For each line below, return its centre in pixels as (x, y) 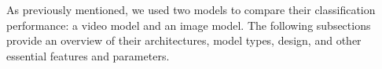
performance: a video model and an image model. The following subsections (189, 25)
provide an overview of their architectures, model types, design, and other (184, 40)
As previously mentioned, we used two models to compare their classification (191, 9)
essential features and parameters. (88, 55)
